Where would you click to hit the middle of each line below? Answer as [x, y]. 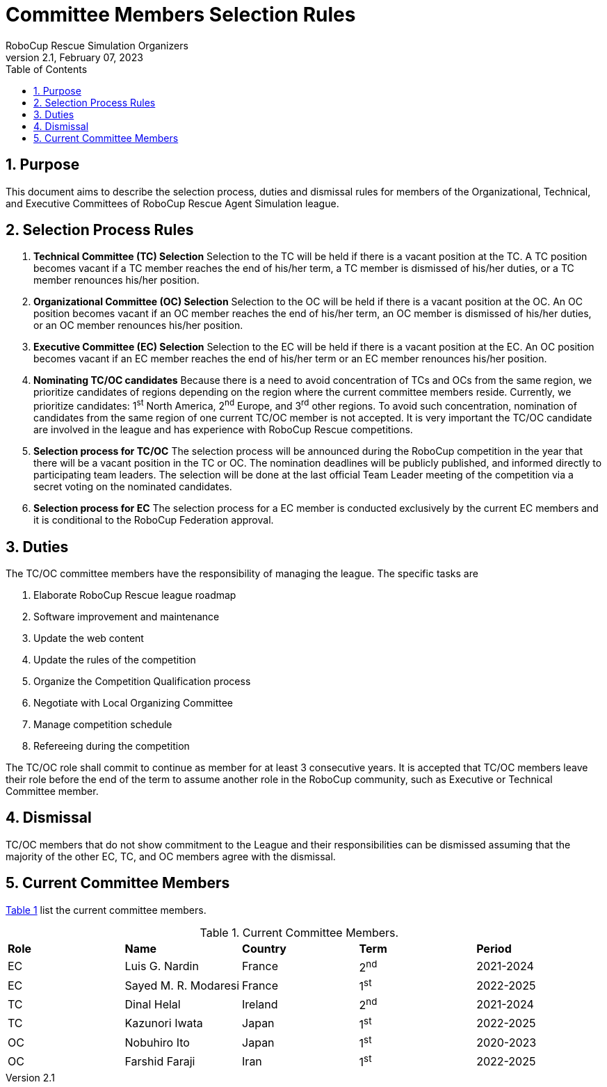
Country [264, 948]
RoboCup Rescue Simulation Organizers [97, 45]
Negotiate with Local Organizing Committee [133, 702]
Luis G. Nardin [162, 966]
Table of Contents [47, 69]
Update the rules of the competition [115, 659]
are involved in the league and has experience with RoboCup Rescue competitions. [223, 430]
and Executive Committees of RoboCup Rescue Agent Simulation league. [172, 203]
